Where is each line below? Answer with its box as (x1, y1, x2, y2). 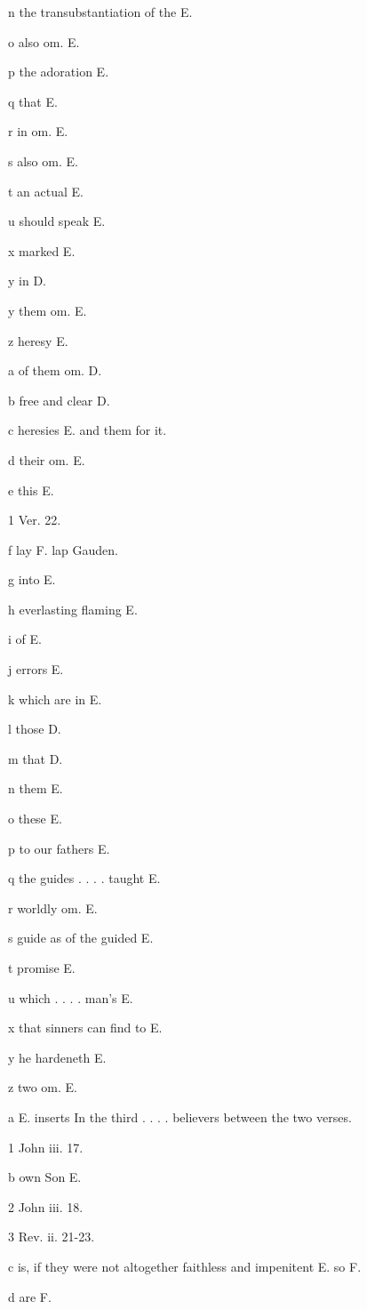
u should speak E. (8, 212, 106, 230)
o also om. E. (8, 32, 80, 51)
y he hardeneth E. (8, 1048, 107, 1066)
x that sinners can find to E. (8, 1018, 163, 1037)
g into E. (8, 570, 56, 589)
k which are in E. (8, 689, 102, 708)
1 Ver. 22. (8, 510, 61, 529)
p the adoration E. (8, 62, 109, 81)
